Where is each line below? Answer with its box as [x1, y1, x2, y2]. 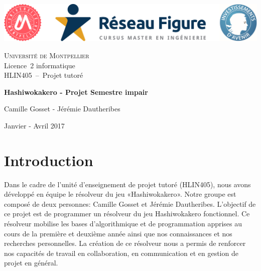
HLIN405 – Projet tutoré [4, 70, 83, 80]
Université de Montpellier [4, 50, 89, 60]
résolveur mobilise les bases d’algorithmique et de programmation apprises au [4, 218, 242, 228]
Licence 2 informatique [4, 60, 75, 70]
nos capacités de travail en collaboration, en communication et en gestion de [4, 247, 238, 258]
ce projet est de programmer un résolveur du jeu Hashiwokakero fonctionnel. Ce [4, 208, 250, 219]
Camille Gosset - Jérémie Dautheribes [4, 103, 120, 114]
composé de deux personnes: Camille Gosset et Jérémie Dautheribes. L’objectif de [4, 198, 256, 209]
